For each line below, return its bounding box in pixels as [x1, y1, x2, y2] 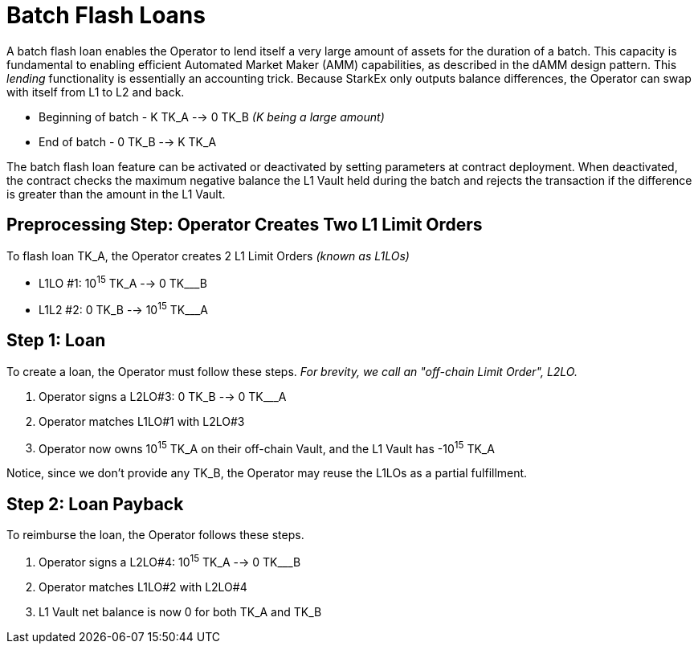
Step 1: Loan [6, 330, 106, 351]
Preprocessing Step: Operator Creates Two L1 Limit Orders [6, 215, 483, 235]
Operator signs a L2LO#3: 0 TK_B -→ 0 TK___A [39, 389, 287, 403]
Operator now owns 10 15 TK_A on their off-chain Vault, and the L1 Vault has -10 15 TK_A [39, 439, 495, 456]
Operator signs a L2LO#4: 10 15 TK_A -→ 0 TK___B [39, 553, 301, 569]
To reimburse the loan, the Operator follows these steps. [6, 528, 304, 542]
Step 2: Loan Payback [6, 493, 184, 514]
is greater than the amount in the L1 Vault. [6, 186, 226, 201]
